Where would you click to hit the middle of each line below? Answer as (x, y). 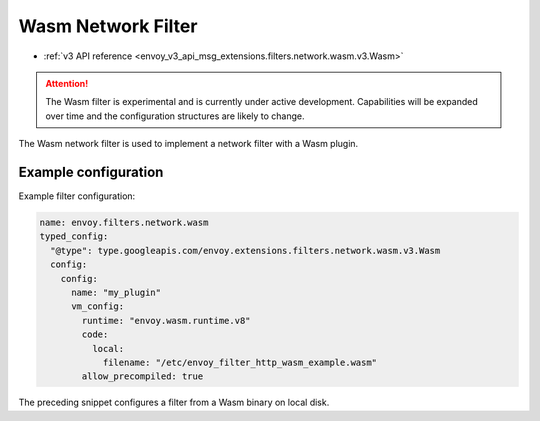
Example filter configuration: (77, 196)
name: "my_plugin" (116, 292)
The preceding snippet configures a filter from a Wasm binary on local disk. (174, 402)
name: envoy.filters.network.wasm (124, 222)
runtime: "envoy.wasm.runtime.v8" (166, 320)
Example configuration (91, 171)
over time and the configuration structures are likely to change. (175, 116)
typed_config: (74, 236)
